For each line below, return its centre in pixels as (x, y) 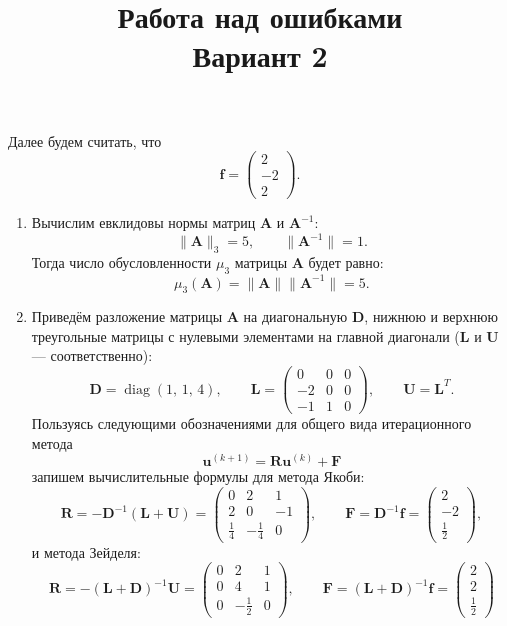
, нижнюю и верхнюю (431, 316)
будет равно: (346, 262)
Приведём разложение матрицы (127, 316)
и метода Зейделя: (86, 551)
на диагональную (295, 316)
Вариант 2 (260, 55)
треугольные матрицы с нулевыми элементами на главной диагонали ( (245, 335)
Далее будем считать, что (85, 140)
